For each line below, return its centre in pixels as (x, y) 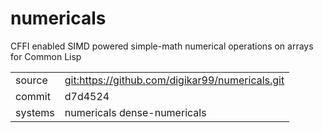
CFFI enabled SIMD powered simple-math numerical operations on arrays (162, 46)
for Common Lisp (46, 56)
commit (33, 96)
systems (35, 112)
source (31, 80)
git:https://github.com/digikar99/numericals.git (174, 80)
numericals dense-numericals (135, 112)
